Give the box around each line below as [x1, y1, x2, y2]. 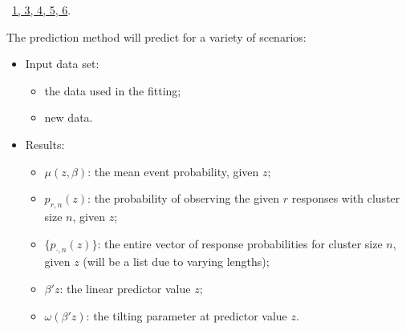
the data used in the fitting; [44, 82, 181, 99]
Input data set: [25, 55, 99, 72]
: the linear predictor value [59, 280, 191, 296]
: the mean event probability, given [87, 163, 259, 179]
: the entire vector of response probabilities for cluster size [97, 235, 383, 252]
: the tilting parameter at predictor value [86, 307, 287, 324]
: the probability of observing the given [87, 190, 280, 207]
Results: [25, 135, 65, 152]
